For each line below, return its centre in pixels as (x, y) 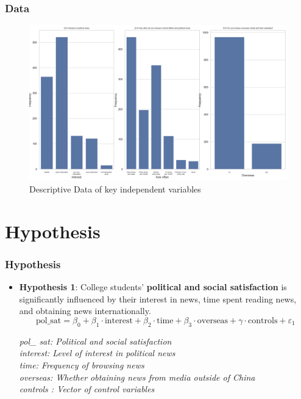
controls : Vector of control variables (87, 389)
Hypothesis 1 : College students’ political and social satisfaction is (153, 287)
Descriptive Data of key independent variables (115, 189)
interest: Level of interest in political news (97, 353)
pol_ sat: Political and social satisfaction (95, 341)
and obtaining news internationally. (85, 311)
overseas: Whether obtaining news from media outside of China (137, 377)
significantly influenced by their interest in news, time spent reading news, (158, 298)
